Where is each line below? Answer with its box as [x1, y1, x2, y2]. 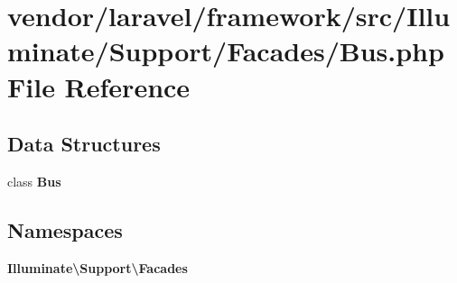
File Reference [7, 68, 191, 105]
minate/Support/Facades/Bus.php [7, 32, 444, 69]
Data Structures [7, 130, 161, 158]
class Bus [7, 171, 61, 190]
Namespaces [7, 215, 123, 243]
